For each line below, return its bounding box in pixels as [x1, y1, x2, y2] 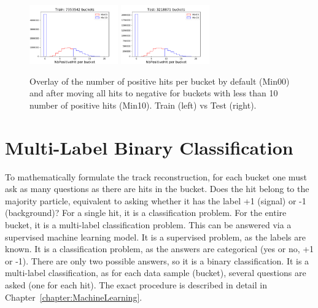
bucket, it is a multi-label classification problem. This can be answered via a [5, 218, 292, 231]
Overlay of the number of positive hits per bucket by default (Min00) [29, 74, 290, 87]
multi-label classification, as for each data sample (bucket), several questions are [5, 266, 306, 279]
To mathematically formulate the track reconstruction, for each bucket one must [5, 170, 307, 183]
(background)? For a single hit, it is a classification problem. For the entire [5, 206, 287, 219]
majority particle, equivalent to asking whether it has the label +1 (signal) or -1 [5, 194, 306, 207]
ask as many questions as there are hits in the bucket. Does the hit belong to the [5, 182, 309, 195]
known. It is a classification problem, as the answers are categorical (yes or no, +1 [5, 242, 314, 255]
